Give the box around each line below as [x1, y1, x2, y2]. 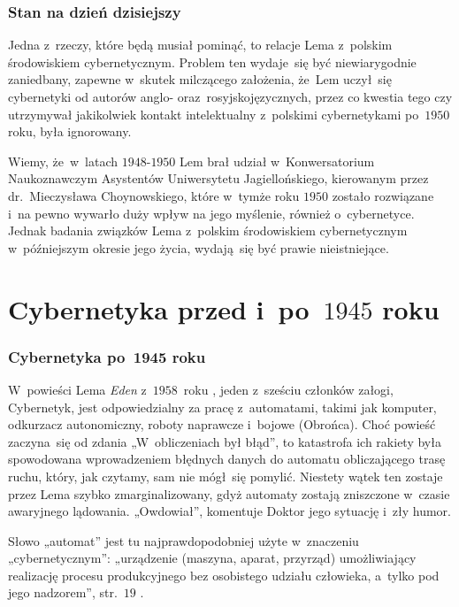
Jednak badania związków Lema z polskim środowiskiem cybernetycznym [8, 221, 408, 240]
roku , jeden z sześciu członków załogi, [183, 380, 394, 398]
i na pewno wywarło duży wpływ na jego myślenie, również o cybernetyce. [8, 204, 415, 222]
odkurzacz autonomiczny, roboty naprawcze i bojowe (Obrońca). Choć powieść [8, 415, 436, 434]
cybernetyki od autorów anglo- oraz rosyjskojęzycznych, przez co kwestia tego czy [8, 88, 453, 105]
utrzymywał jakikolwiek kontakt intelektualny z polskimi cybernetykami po [8, 104, 419, 123]
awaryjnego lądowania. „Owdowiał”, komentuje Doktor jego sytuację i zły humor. [8, 502, 451, 520]
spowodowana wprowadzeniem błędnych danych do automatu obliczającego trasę [8, 449, 446, 468]
